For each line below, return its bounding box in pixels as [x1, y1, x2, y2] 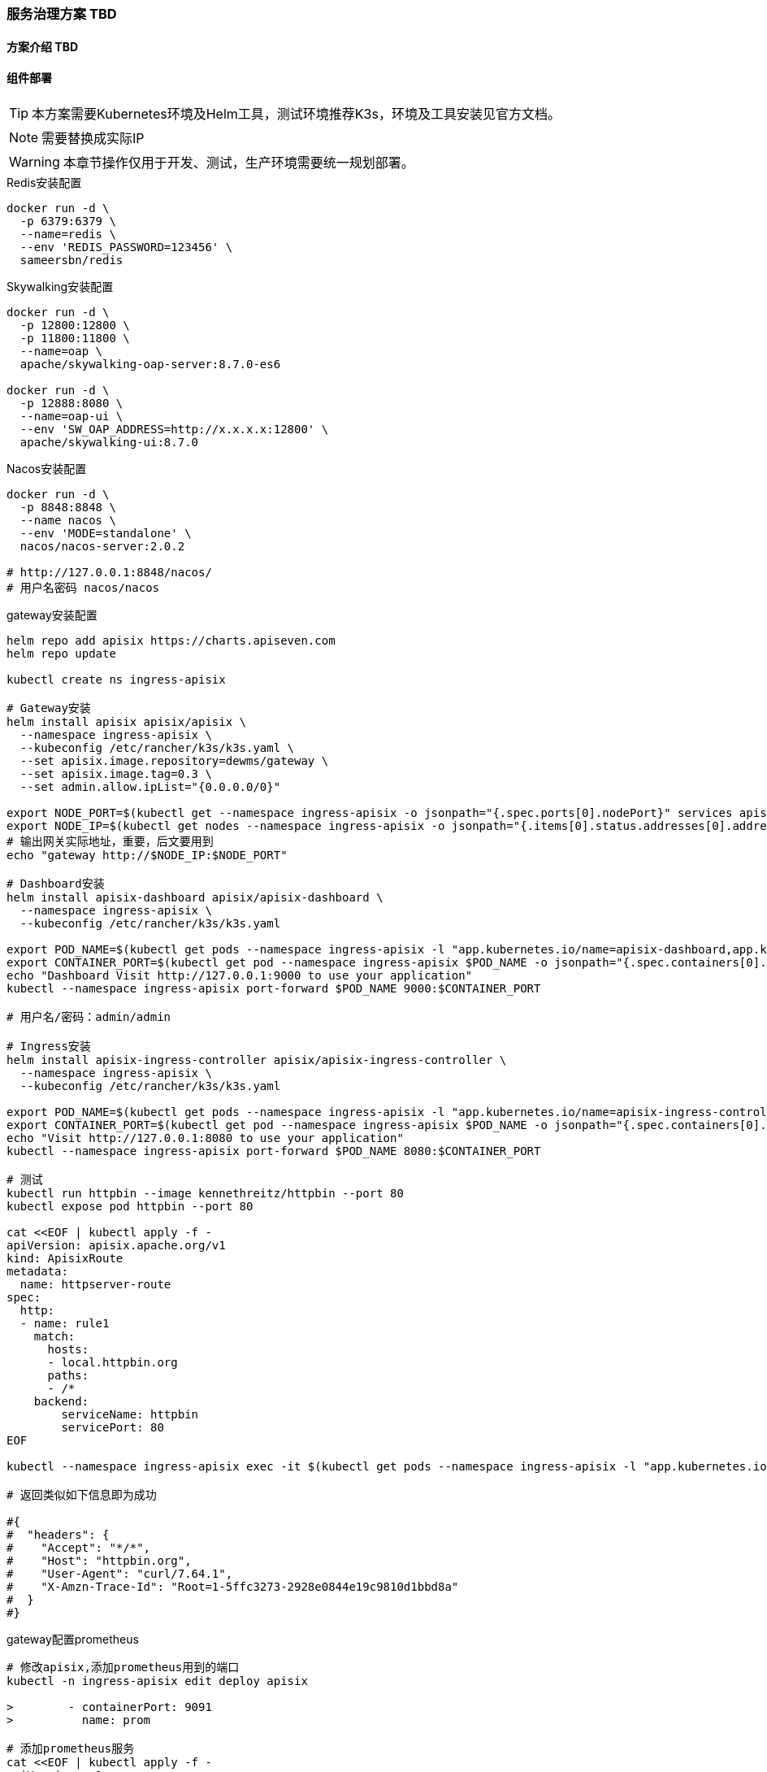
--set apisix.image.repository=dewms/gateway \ [19, 754, 329, 767]
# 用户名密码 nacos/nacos [6, 580, 160, 594]
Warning [9, 153, 60, 170]
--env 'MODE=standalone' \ [19, 526, 192, 540]
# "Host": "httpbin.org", [6, 1553, 192, 1567]
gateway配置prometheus [6, 1631, 139, 1646]
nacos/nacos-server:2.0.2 [19, 539, 185, 553]
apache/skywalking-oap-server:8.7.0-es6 [19, 357, 281, 371]
